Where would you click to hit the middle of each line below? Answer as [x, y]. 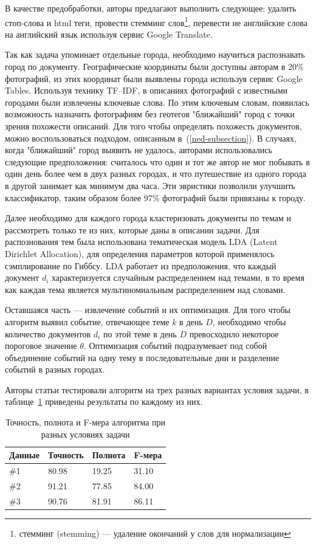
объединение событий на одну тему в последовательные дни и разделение [142, 357]
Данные [24, 455]
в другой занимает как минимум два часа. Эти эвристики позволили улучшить [150, 185]
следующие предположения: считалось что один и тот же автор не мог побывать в [157, 161]
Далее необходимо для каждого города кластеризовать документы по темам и [148, 218]
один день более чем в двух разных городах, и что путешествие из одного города [156, 174]
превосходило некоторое [234, 333]
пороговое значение [41, 346]
